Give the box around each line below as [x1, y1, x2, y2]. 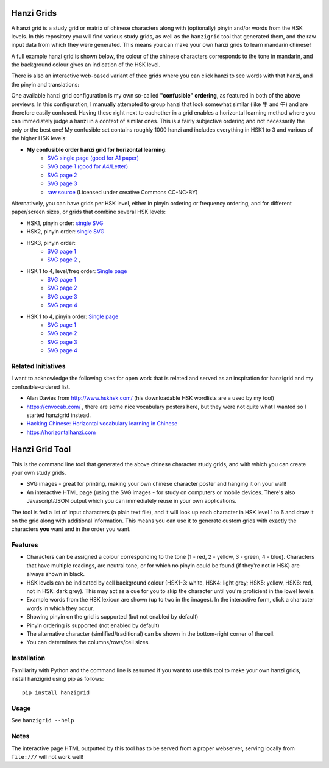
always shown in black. [26, 571, 85, 578]
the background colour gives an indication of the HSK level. [11, 61, 161, 68]
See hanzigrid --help [11, 717, 74, 724]
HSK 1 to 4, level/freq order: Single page [26, 267, 127, 274]
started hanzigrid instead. [26, 411, 91, 419]
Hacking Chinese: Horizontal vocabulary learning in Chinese [26, 420, 178, 427]
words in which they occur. [26, 604, 94, 612]
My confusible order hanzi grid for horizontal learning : [26, 146, 167, 153]
